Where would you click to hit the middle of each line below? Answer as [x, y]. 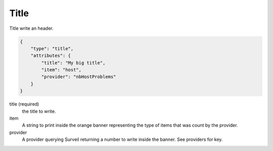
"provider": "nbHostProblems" [79, 77]
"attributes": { [51, 56]
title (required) [24, 104]
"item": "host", [61, 70]
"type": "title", [52, 48]
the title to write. [39, 111]
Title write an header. [31, 28]
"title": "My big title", [73, 63]
